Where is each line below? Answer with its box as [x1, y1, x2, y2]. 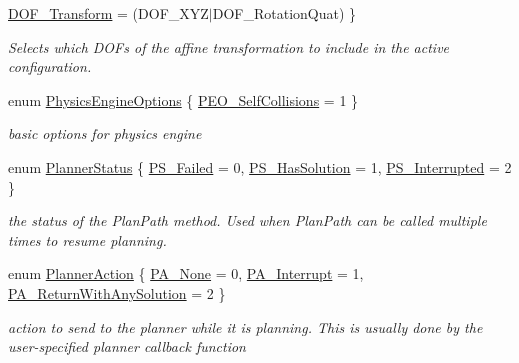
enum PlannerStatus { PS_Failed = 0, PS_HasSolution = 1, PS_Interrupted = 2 [8, 156, 512, 177]
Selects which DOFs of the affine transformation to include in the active [8, 36, 450, 57]
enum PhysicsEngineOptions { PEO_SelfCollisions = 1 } [8, 89, 359, 110]
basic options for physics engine [8, 123, 202, 144]
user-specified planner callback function [8, 336, 246, 357]
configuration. [8, 56, 92, 77]
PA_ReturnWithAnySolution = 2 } [8, 282, 226, 303]
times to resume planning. [8, 229, 167, 250]
